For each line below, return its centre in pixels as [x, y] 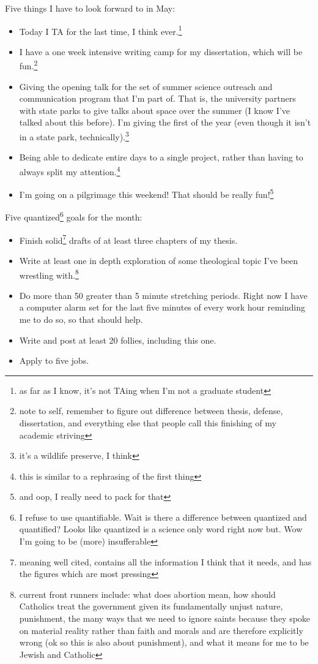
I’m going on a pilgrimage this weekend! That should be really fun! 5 [146, 193]
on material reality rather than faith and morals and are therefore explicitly [161, 630]
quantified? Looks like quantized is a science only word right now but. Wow [161, 529]
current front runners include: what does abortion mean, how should [147, 594]
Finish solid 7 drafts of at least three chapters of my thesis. [128, 239]
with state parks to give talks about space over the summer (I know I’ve [155, 110]
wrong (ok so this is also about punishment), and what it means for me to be [164, 642]
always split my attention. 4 [70, 170]
